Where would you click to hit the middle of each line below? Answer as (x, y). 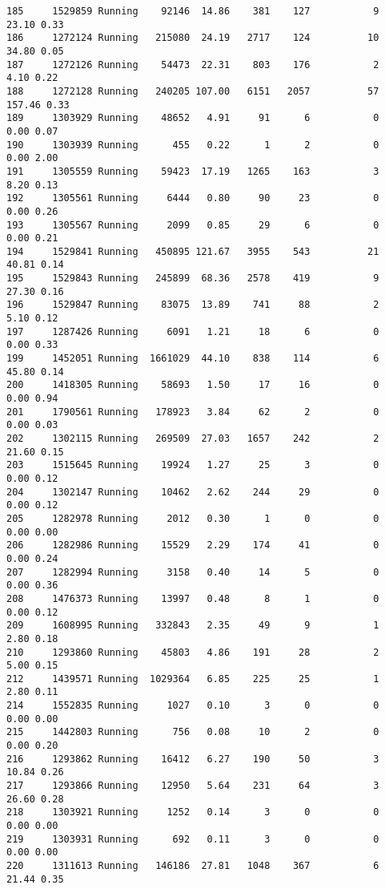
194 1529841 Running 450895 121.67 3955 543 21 (193, 251)
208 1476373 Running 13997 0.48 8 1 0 (193, 598)
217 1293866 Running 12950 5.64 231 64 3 (193, 786)
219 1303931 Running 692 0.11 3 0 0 (193, 839)
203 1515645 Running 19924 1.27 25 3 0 (193, 465)
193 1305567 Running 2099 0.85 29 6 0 (193, 225)
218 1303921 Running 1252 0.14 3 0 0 (193, 812)
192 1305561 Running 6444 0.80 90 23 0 (193, 198)
